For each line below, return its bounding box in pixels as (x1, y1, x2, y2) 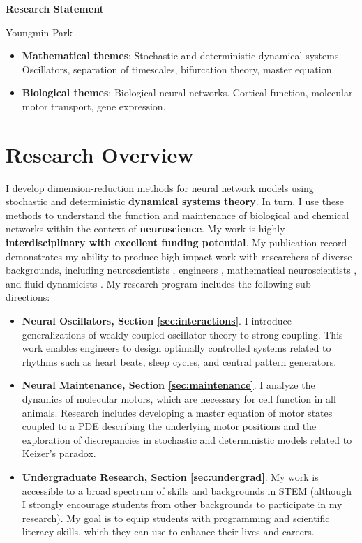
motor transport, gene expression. (22, 98, 166, 113)
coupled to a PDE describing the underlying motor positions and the (22, 419, 317, 433)
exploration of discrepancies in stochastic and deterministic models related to (22, 432, 352, 447)
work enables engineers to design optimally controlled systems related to (22, 341, 331, 355)
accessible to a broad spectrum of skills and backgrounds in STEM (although (22, 483, 352, 498)
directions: (6, 290, 50, 304)
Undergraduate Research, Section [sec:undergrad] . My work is (22, 469, 319, 484)
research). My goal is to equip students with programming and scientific (22, 510, 330, 525)
